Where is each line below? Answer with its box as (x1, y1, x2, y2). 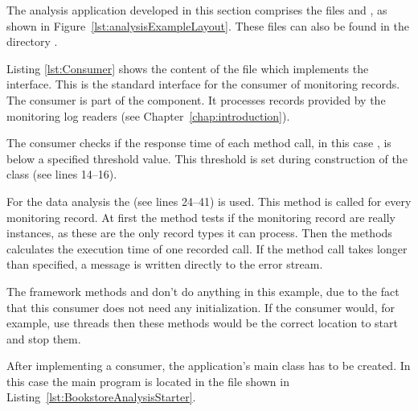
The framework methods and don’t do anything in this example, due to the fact (6, 282, 400, 299)
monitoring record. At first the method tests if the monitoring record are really (6, 208, 395, 225)
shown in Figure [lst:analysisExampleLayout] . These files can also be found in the (6, 17, 409, 34)
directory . (6, 33, 58, 50)
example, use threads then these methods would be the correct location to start (6, 314, 399, 331)
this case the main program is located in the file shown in (6, 372, 289, 389)
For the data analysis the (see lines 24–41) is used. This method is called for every (6, 192, 412, 209)
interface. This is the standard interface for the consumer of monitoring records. (6, 76, 400, 92)
